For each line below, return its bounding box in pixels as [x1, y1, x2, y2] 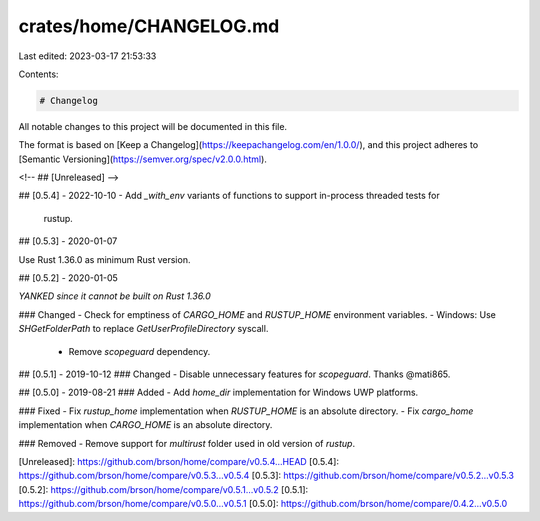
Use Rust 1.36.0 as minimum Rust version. [18, 253, 191, 265]
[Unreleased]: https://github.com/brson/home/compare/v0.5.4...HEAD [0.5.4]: [18, 455, 340, 467]
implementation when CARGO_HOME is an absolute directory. [18, 419, 273, 431]
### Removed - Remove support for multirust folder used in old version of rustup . [18, 437, 355, 449]
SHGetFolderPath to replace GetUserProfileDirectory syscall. [18, 323, 269, 335]
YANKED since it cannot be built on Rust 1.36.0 [18, 290, 212, 302]
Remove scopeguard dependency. [68, 345, 211, 357]
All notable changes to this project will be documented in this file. [18, 120, 288, 132]
